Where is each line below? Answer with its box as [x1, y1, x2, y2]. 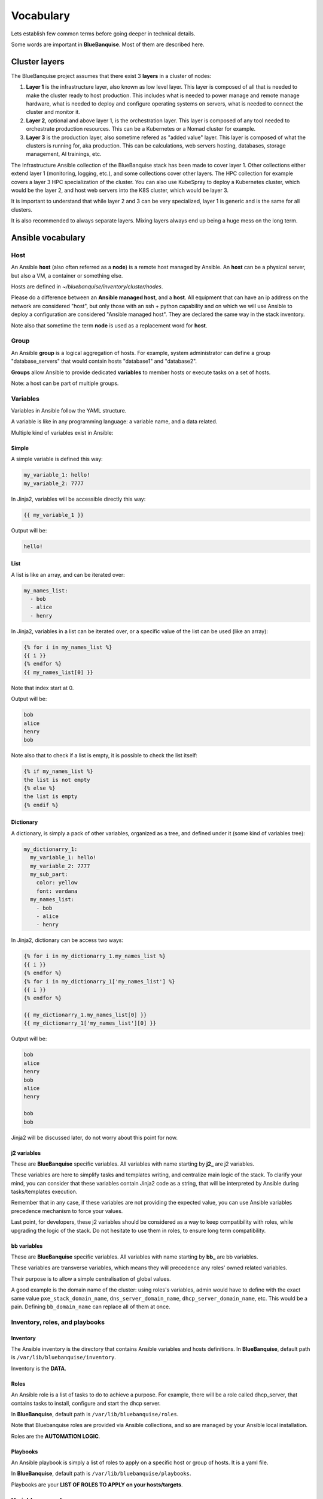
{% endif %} [23, 801, 59, 808]
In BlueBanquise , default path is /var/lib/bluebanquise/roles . [11, 1410, 179, 1417]
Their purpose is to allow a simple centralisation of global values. [11, 1275, 171, 1283]
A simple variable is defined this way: [11, 456, 103, 463]
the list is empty [23, 793, 78, 800]
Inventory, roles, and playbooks [11, 1318, 105, 1326]
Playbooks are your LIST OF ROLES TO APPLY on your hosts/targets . [11, 1481, 183, 1488]
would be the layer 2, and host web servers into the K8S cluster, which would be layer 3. [11, 186, 228, 194]
